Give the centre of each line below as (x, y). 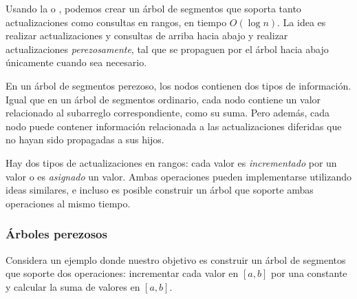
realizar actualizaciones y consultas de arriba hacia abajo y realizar (147, 35)
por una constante (309, 273)
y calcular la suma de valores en (73, 286)
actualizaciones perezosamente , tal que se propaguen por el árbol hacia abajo (167, 49)
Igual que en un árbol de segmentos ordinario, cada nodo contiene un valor (163, 99)
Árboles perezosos (56, 234)
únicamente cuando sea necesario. (76, 62)
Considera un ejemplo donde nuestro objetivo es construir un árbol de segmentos (176, 259)
